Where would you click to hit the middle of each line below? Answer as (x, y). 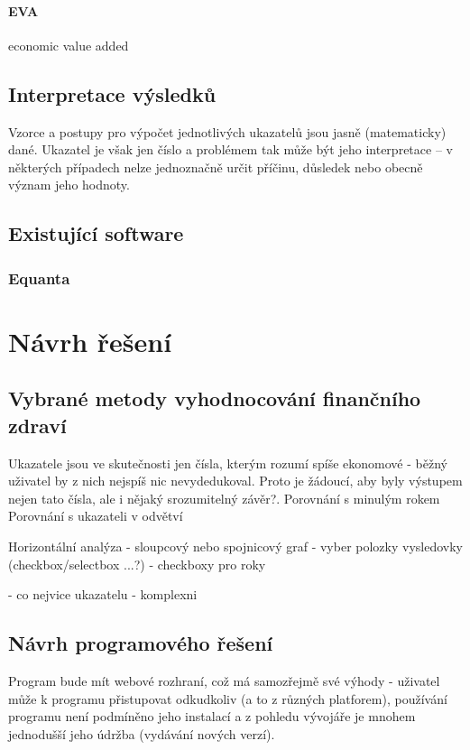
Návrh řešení (90, 341)
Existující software (96, 233)
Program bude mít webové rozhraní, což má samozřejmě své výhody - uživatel (224, 680)
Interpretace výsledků (112, 93)
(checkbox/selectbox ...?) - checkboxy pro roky (137, 564)
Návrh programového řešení (141, 643)
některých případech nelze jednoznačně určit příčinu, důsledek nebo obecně (216, 167)
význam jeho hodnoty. (69, 185)
